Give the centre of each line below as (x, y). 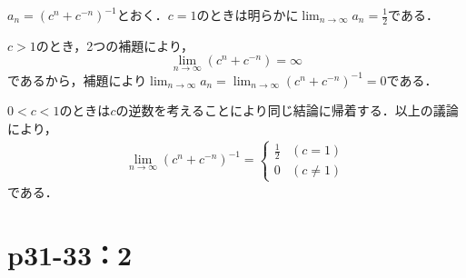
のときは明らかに (248, 15)
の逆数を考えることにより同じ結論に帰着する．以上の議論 (287, 110)
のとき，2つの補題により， (115, 45)
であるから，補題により (77, 79)
